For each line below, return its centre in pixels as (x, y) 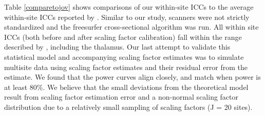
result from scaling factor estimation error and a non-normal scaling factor (121, 97)
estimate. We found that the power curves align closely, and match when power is (132, 77)
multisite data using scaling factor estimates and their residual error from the (126, 67)
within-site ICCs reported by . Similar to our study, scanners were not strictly (127, 17)
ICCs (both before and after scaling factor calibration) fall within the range (123, 37)
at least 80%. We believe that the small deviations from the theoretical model (126, 87)
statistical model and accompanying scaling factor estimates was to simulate (124, 56)
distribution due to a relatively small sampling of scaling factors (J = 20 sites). (128, 107)
